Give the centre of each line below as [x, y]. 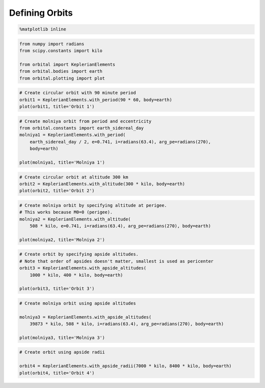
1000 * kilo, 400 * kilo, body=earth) [76, 275]
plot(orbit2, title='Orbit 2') [57, 191]
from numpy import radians [52, 44]
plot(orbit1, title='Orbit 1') [57, 107]
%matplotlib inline [43, 29]
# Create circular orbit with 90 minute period [78, 93]
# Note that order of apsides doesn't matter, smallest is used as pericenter [116, 261]
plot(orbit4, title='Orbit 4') [57, 373]
